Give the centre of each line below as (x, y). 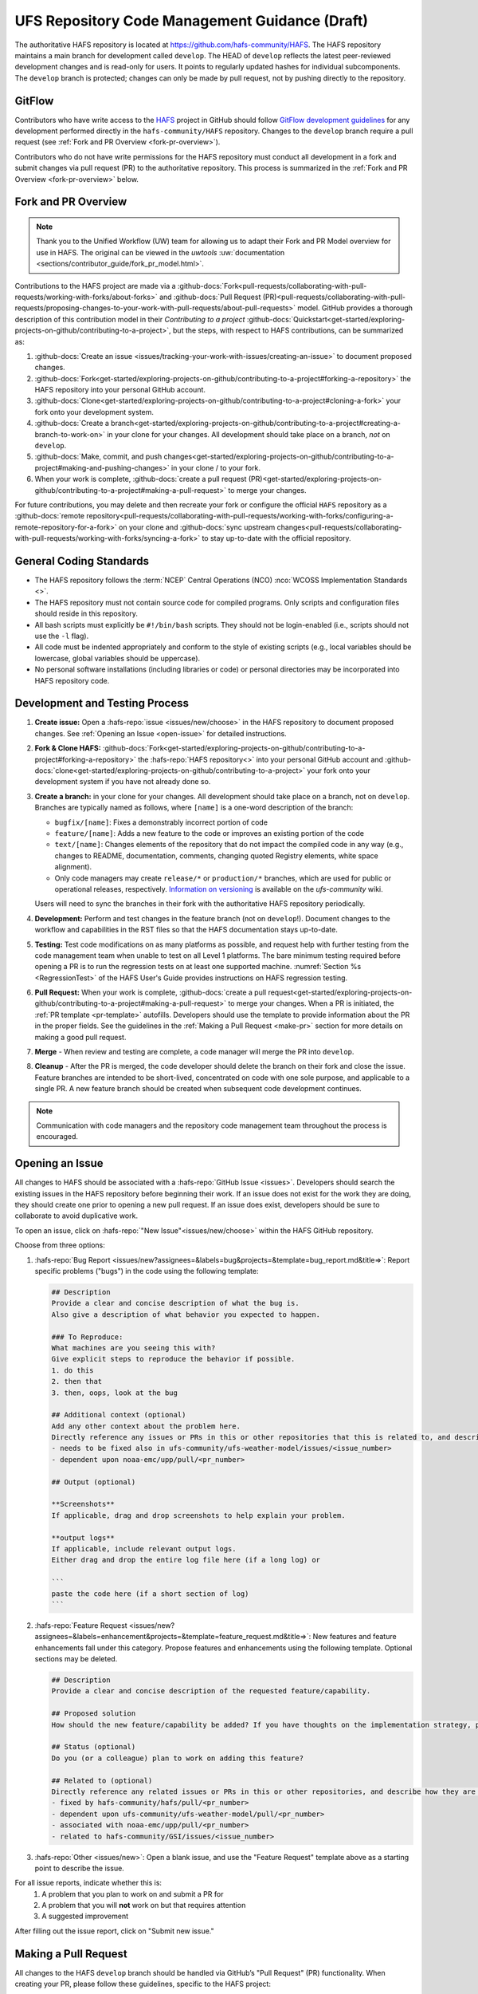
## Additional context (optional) (119, 1415)
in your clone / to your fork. (216, 467)
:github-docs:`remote (50, 516)
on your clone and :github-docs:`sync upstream (197, 527)
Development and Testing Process (102, 703)
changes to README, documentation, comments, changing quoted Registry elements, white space (216, 855)
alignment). (73, 867)
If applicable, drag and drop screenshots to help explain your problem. (198, 1515)
